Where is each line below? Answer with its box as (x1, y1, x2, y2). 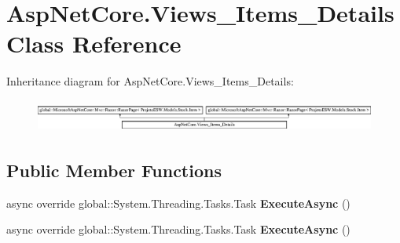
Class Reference (6, 27, 182, 60)
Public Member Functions (6, 158, 222, 182)
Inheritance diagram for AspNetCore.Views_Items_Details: (6, 73, 294, 89)
